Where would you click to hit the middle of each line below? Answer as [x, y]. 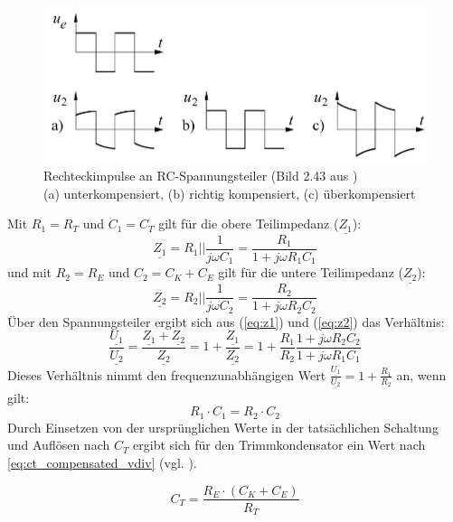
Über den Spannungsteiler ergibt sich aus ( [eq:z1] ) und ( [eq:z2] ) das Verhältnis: [226, 321]
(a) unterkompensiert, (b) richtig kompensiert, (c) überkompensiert [230, 193]
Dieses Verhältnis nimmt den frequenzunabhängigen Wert [167, 374]
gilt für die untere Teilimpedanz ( [311, 272]
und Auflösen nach [59, 445]
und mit [30, 272]
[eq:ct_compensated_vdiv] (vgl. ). [102, 462]
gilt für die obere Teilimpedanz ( [249, 224]
